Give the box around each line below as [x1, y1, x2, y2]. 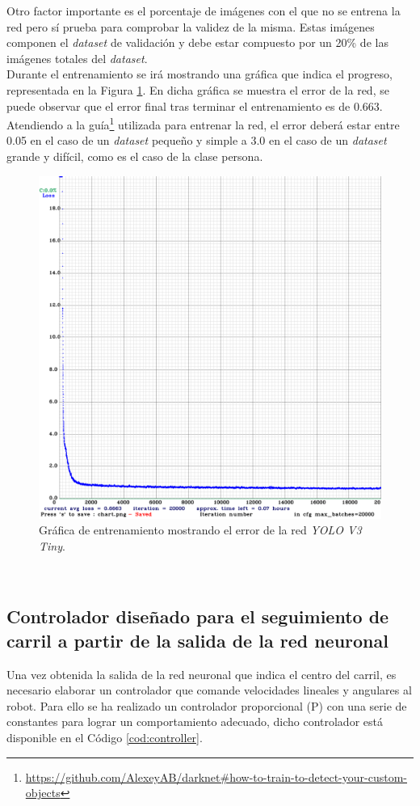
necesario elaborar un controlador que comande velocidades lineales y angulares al [6, 682, 412, 698]
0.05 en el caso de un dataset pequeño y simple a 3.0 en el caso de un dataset [6, 132, 387, 149]
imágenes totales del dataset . [6, 49, 148, 66]
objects [25, 784, 61, 801]
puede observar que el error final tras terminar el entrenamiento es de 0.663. [6, 97, 383, 114]
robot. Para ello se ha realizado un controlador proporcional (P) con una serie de [6, 697, 407, 714]
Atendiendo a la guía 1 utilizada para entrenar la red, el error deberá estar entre [6, 114, 400, 133]
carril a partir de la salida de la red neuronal [6, 627, 388, 652]
